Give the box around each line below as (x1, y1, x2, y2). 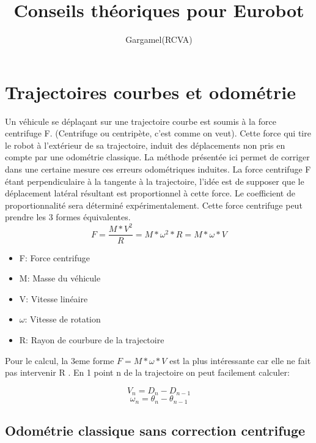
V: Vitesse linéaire (19, 292, 88, 305)
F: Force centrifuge (19, 251, 90, 264)
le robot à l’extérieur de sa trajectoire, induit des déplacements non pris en (5, 138, 285, 151)
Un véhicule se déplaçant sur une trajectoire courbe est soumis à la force (5, 114, 276, 127)
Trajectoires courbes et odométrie (5, 79, 296, 104)
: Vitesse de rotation (24, 313, 101, 326)
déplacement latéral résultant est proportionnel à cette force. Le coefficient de (5, 187, 295, 199)
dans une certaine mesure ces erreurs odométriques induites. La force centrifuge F (5, 163, 311, 176)
